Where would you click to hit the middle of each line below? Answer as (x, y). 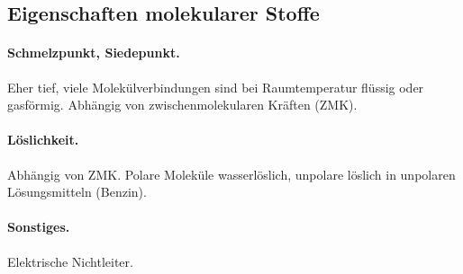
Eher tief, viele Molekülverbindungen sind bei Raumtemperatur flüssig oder (216, 87)
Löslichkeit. (43, 140)
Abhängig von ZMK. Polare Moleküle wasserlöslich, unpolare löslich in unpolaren (231, 174)
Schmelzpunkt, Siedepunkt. (94, 53)
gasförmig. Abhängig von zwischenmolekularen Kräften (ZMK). (182, 105)
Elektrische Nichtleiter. (70, 261)
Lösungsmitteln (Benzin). (77, 192)
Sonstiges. (39, 227)
